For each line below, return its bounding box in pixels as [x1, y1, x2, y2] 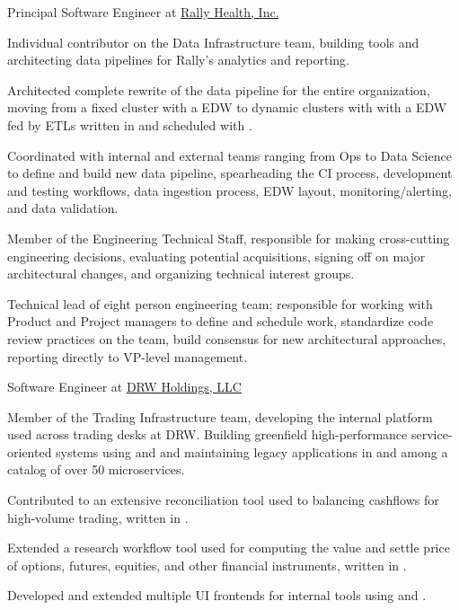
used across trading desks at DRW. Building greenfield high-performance [7, 425, 408, 444]
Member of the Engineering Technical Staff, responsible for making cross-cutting [7, 228, 450, 247]
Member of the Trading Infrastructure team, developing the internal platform [7, 407, 433, 426]
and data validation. [7, 199, 119, 217]
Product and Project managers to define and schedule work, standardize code [7, 312, 434, 331]
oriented [7, 442, 52, 461]
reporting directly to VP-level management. [7, 347, 248, 366]
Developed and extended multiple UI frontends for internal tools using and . [7, 586, 427, 605]
